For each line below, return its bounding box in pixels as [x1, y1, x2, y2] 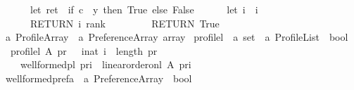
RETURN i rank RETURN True [30, 15, 220, 30]
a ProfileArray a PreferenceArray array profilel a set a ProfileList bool [5, 30, 348, 44]
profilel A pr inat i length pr [10, 43, 158, 58]
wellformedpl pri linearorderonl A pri [20, 57, 191, 72]
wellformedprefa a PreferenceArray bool [5, 70, 192, 85]
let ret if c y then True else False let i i [30, 2, 258, 16]
